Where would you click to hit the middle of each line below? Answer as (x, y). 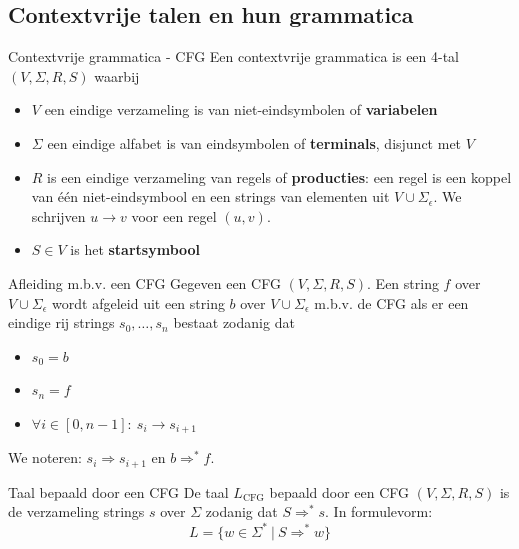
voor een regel (174, 215)
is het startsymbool (135, 249)
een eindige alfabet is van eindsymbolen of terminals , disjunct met (254, 142)
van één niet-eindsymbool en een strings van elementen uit (210, 196)
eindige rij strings (61, 322)
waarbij (117, 75)
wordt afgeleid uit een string (138, 302)
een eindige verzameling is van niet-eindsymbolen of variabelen (241, 109)
